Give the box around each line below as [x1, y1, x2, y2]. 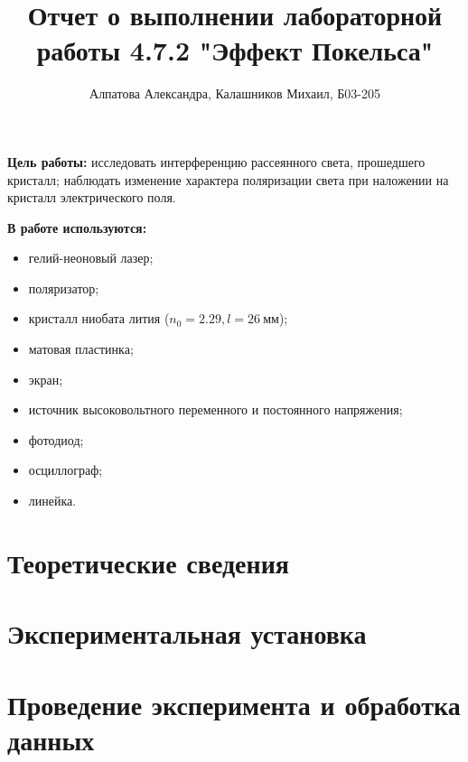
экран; [28, 369, 63, 388]
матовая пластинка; [28, 339, 134, 358]
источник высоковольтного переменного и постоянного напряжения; [28, 400, 403, 419]
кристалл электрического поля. [7, 188, 176, 207]
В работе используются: [7, 218, 147, 237]
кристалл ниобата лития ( [28, 309, 170, 328]
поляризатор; [28, 278, 99, 297]
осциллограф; [28, 460, 103, 479]
